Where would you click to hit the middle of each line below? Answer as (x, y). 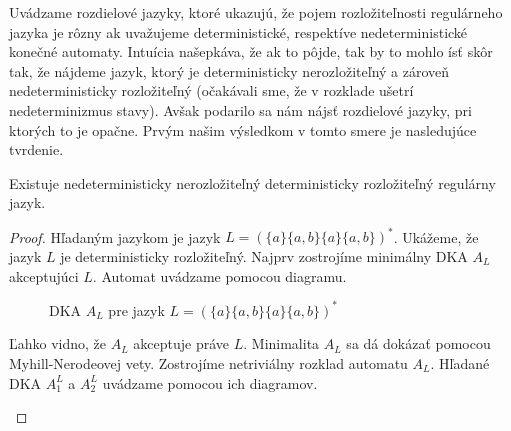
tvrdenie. (36, 149)
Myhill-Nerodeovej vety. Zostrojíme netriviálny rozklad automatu (208, 362)
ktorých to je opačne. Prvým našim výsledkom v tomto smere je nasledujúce (243, 129)
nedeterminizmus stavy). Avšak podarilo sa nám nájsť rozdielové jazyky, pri (240, 109)
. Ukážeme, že (436, 236)
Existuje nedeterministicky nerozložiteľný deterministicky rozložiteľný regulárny (252, 182)
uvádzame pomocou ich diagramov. (210, 382)
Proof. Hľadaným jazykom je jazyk (115, 236)
